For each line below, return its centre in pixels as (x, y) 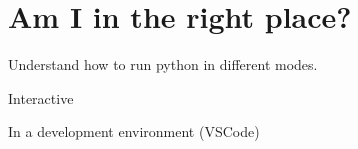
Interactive (41, 97)
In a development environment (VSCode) (134, 131)
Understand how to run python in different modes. (163, 64)
